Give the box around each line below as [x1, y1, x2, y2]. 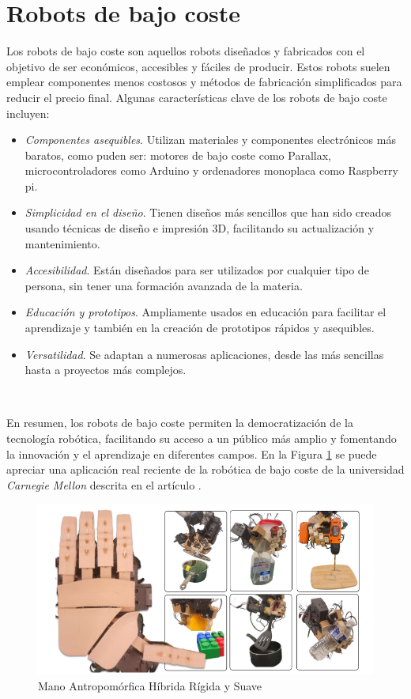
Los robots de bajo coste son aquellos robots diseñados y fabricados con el [6, 43, 365, 59]
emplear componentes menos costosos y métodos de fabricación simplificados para [6, 74, 402, 90]
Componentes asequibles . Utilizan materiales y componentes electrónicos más [25, 131, 396, 148]
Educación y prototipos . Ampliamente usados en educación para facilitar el [25, 304, 386, 320]
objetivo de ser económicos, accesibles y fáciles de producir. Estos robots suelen [6, 58, 390, 74]
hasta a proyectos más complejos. [25, 361, 187, 378]
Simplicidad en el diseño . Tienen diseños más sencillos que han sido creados [25, 204, 392, 221]
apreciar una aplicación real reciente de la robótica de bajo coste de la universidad [6, 461, 405, 478]
